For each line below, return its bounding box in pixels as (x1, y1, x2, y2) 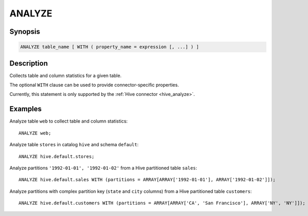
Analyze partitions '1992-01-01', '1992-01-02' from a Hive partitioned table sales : (9, 165, 198, 171)
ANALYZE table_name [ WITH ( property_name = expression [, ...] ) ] (20, 44, 199, 50)
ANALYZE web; (18, 130, 51, 136)
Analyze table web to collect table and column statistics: (9, 118, 128, 124)
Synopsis (9, 27, 41, 36)
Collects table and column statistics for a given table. (9, 72, 122, 78)
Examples (9, 105, 42, 113)
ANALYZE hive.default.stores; (18, 153, 95, 159)
